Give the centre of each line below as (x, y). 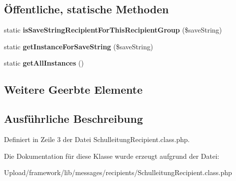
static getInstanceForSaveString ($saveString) (79, 46)
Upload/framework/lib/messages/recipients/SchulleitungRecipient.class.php (118, 172)
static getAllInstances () (44, 63)
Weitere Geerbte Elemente (73, 90)
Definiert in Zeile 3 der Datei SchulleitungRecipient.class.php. (97, 139)
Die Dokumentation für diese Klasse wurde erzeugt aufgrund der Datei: (112, 156)
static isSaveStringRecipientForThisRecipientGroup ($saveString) (113, 30)
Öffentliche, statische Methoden (86, 9)
